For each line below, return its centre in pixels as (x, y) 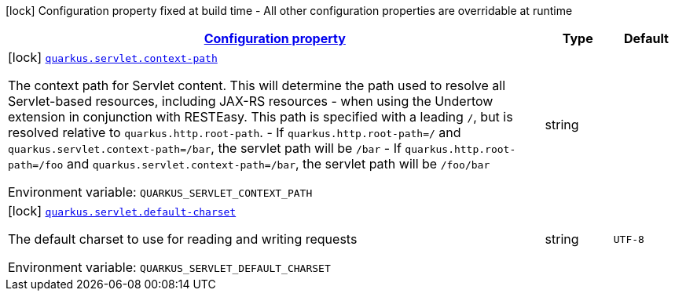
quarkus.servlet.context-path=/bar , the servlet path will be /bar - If (205, 148)
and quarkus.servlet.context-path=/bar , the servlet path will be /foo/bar (278, 164)
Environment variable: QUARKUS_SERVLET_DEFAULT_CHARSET (169, 267)
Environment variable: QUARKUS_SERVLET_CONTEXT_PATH (160, 192)
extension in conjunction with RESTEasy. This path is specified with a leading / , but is (260, 117)
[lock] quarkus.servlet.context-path (113, 57)
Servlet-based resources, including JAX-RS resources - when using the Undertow (251, 101)
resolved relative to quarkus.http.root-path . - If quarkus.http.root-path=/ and (235, 132)
